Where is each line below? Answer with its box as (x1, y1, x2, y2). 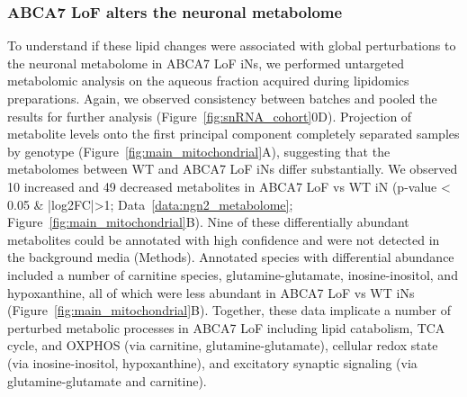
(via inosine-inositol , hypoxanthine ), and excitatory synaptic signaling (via (7, 353, 418, 372)
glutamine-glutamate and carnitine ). (7, 371, 207, 390)
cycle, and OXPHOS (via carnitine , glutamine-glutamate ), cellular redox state (7, 336, 438, 355)
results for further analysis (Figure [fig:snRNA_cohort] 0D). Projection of (7, 106, 412, 125)
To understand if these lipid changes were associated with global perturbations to (7, 36, 456, 55)
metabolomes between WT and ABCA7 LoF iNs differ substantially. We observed (7, 159, 458, 178)
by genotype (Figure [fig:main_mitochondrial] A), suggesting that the (7, 141, 391, 160)
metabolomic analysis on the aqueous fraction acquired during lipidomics (7, 71, 409, 90)
